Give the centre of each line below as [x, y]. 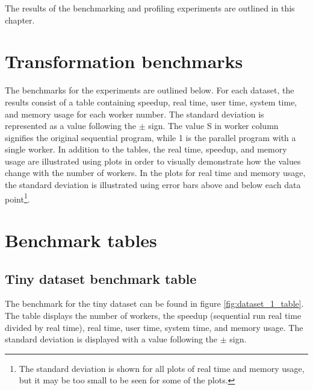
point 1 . [17, 198]
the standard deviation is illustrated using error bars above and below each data [153, 185]
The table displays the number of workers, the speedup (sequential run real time [153, 316]
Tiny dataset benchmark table [101, 278]
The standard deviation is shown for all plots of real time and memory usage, [162, 368]
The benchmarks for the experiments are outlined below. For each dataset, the [150, 90]
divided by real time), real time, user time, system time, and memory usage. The [154, 327]
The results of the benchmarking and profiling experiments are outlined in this [150, 8]
